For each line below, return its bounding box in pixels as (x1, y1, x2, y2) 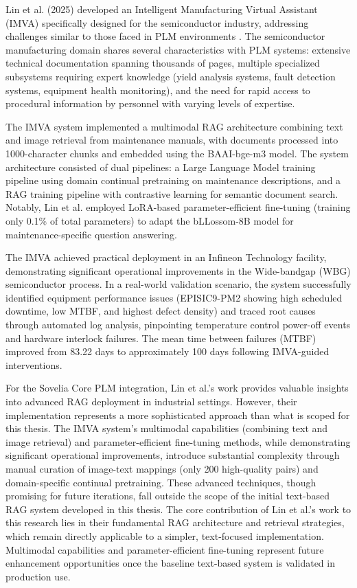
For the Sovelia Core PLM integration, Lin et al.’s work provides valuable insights (5, 381, 349, 395)
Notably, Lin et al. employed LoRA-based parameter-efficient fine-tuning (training (5, 200, 351, 214)
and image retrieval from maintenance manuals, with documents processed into (5, 133, 338, 147)
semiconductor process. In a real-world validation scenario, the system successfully (5, 277, 352, 291)
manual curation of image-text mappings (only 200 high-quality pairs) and (5, 462, 319, 475)
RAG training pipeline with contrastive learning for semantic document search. (5, 186, 338, 201)
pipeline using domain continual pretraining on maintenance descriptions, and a (5, 173, 341, 188)
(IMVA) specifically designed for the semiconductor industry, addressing (5, 15, 309, 30)
